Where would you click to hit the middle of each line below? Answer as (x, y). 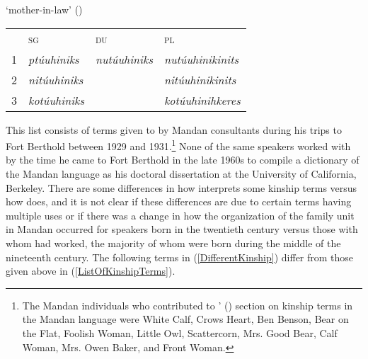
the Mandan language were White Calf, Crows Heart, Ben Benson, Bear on (185, 319)
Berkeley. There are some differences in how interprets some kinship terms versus (182, 187)
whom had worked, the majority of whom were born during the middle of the (173, 243)
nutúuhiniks (124, 59)
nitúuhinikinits (200, 79)
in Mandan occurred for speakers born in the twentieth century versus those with (182, 229)
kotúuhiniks (56, 100)
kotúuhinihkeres (202, 100)
